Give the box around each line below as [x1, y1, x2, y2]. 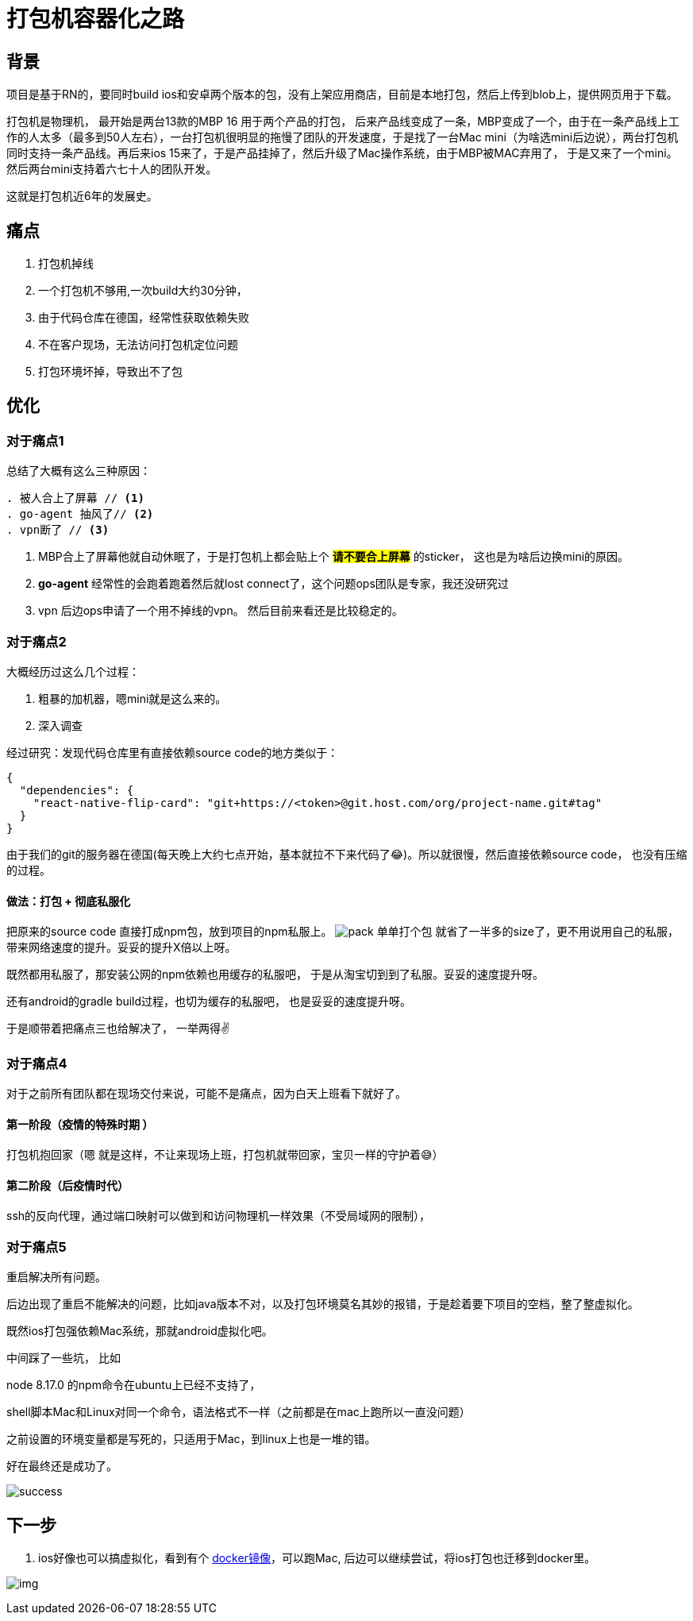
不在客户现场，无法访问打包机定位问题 [38, 338, 238, 352]
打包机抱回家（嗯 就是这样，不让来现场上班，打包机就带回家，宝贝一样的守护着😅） [6, 1148, 444, 1162]
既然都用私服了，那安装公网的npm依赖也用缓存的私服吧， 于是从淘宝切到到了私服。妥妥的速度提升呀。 [6, 967, 545, 982]
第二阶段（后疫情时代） [6, 1178, 129, 1192]
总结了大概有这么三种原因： [6, 464, 151, 478]
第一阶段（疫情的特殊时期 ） [6, 1117, 154, 1131]
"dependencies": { [19, 783, 134, 797]
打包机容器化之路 [6, 6, 185, 33]
